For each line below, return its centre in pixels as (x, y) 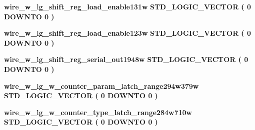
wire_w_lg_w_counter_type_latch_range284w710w (98, 112)
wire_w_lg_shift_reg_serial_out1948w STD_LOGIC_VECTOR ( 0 (126, 59)
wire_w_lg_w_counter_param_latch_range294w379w (102, 86)
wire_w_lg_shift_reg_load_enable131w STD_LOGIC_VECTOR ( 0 (127, 6)
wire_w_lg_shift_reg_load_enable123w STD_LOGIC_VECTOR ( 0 (127, 33)
